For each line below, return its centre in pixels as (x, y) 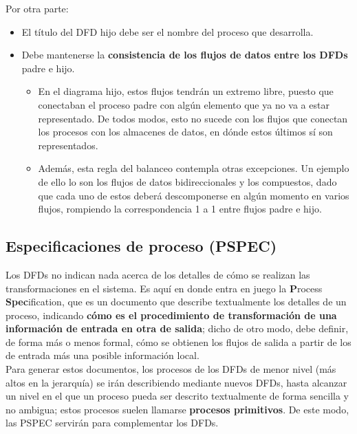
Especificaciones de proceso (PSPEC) (141, 246)
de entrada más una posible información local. (102, 355)
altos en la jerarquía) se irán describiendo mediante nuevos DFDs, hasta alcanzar (176, 382)
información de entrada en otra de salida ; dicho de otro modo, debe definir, (177, 328)
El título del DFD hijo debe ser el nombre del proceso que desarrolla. (167, 31)
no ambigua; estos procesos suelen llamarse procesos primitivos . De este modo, (177, 409)
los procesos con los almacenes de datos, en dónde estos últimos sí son (185, 132)
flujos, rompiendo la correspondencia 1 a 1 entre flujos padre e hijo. (180, 209)
